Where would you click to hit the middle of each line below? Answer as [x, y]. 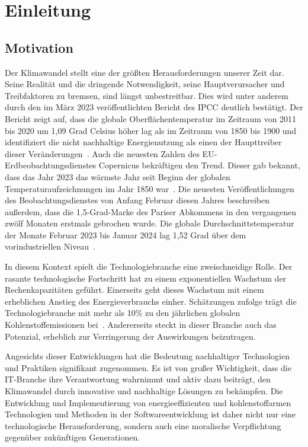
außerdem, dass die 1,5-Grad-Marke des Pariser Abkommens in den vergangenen [151, 211]
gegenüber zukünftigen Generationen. [73, 437]
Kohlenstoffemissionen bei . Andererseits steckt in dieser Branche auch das [141, 325]
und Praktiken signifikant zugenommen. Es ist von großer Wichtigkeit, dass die [148, 367]
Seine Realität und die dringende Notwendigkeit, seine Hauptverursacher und [145, 84]
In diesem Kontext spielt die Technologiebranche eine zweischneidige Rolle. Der [149, 266]
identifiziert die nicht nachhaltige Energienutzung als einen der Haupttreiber [143, 142]
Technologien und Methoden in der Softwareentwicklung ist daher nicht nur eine [150, 414]
